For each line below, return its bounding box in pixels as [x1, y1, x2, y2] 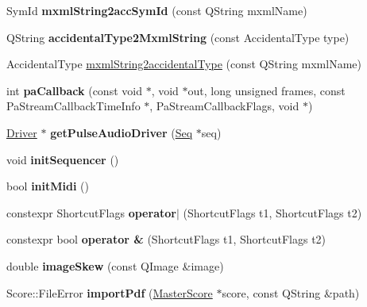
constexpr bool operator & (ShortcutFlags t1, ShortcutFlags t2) [6, 231, 326, 248]
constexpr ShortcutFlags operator [6, 204, 176, 221]
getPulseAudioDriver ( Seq [50, 124, 193, 140]
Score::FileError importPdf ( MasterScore [6, 284, 213, 301]
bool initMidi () [6, 178, 89, 194]
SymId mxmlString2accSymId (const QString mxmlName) [6, 2, 307, 18]
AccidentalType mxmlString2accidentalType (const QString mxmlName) [6, 56, 362, 72]
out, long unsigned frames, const [187, 82, 346, 98]
